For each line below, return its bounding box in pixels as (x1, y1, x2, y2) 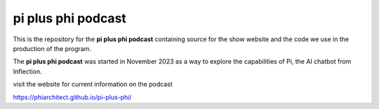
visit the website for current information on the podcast (13, 80, 173, 89)
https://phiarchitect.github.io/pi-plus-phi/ (13, 93, 132, 101)
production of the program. (13, 44, 91, 52)
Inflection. (13, 67, 42, 75)
